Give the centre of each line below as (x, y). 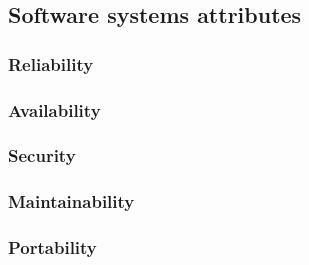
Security (42, 155)
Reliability (51, 63)
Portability (52, 247)
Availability (54, 109)
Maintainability (71, 201)
